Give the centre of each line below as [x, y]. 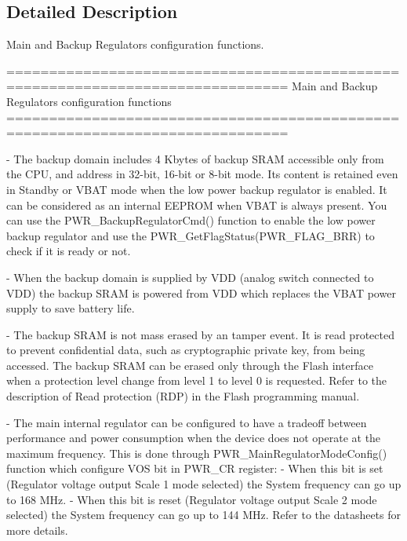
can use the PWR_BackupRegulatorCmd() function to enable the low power [191, 220]
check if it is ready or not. [69, 251]
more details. [37, 530]
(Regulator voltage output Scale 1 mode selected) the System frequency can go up [204, 484]
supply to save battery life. [71, 308]
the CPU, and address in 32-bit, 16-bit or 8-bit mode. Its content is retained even [202, 174]
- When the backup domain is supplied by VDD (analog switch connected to [190, 277]
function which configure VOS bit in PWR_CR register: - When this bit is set [195, 468]
